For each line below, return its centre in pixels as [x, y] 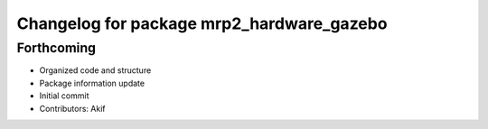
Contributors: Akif [72, 108]
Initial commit [64, 96]
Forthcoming [56, 48]
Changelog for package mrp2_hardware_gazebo [202, 23]
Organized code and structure [95, 70]
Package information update [92, 83]
